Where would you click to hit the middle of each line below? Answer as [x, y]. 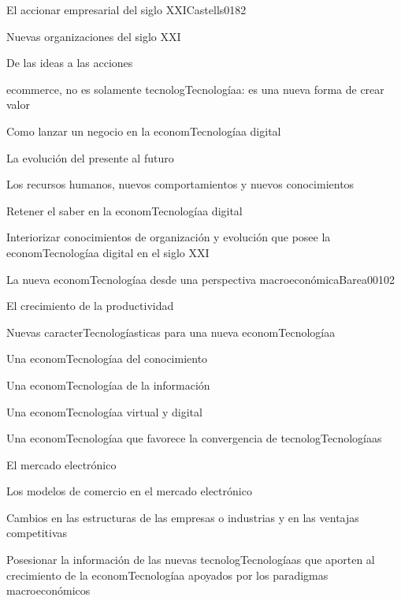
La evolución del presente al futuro [90, 157]
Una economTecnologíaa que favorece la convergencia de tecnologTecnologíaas [194, 438]
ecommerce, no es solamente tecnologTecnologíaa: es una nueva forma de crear [195, 89]
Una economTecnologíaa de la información [108, 384]
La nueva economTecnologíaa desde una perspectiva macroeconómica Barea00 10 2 [200, 279]
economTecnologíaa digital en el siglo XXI [108, 252]
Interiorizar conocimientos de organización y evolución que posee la [169, 237]
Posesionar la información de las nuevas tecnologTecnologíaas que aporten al [191, 560]
